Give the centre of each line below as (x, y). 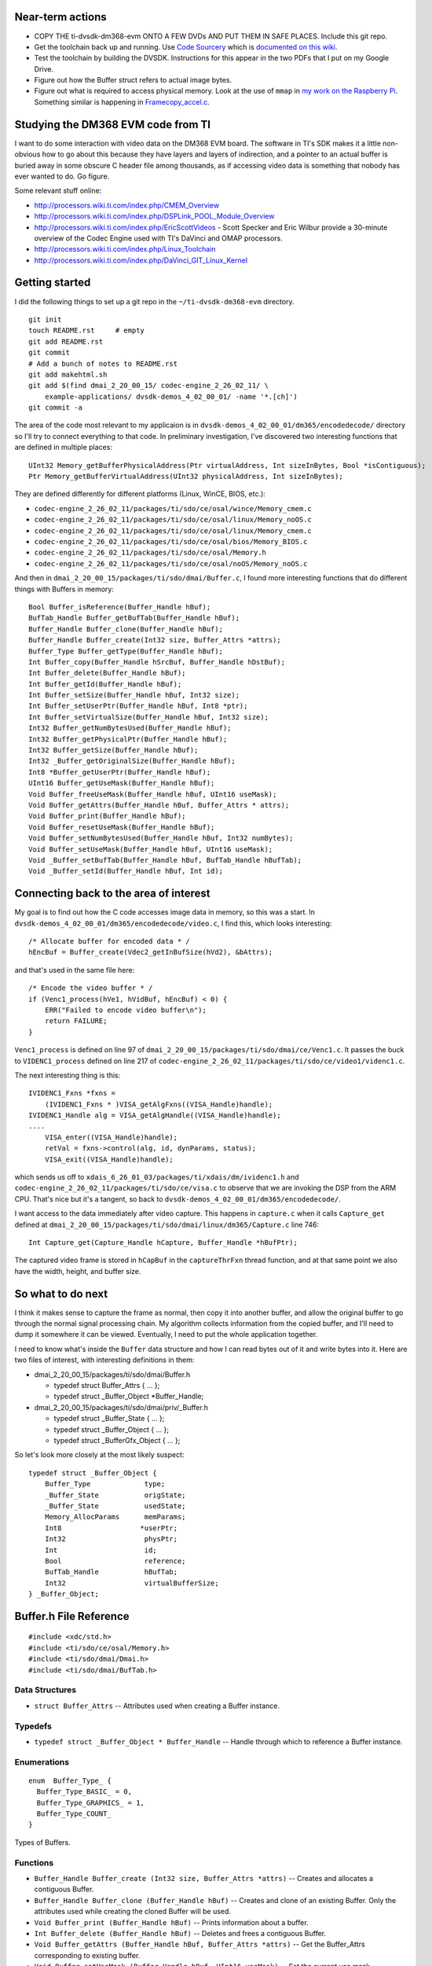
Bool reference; (115, 1561)
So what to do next (61, 1294)
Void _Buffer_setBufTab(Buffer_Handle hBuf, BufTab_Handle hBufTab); (165, 860)
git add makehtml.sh (68, 374)
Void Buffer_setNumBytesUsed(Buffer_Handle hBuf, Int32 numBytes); (161, 838)
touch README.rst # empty (87, 331)
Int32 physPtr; (111, 1539)
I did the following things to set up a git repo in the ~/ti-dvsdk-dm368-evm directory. (154, 301)
